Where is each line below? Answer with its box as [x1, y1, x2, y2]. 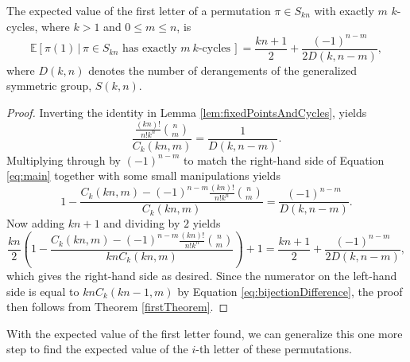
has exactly [122, 43, 177, 55]
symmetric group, [6, 77, 92, 94]
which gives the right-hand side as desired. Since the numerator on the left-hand [6, 267, 397, 284]
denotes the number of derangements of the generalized [88, 61, 357, 78]
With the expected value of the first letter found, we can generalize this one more [6, 325, 403, 341]
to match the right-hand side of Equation [184, 151, 385, 168]
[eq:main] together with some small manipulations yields [6, 167, 280, 184]
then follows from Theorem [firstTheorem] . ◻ [6, 298, 229, 315]
